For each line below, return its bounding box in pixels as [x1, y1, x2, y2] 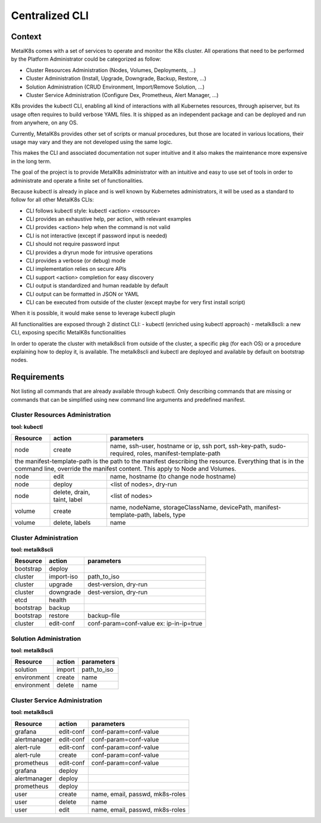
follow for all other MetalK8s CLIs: [11, 196, 95, 204]
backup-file [87, 612, 120, 620]
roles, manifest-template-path [137, 449, 221, 458]
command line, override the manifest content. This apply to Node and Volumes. [14, 465, 237, 473]
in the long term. [11, 158, 52, 165]
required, [110, 449, 136, 458]
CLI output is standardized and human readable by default [26, 282, 169, 289]
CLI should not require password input [26, 240, 120, 248]
